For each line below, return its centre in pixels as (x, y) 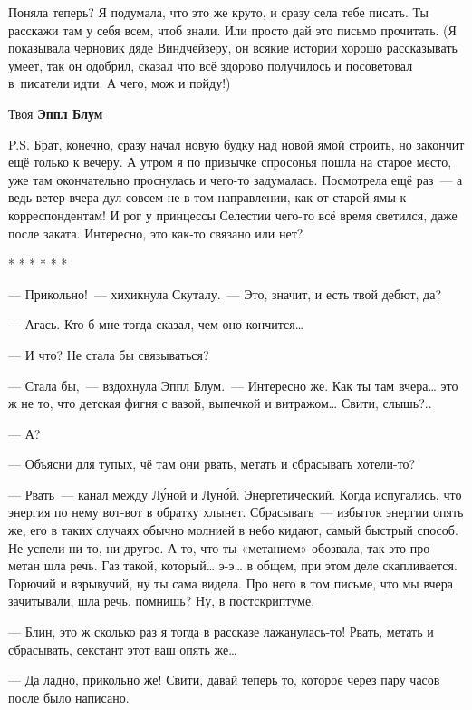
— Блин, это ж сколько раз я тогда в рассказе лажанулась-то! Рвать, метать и (221, 632)
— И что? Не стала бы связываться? (109, 354)
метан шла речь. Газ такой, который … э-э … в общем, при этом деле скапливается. (233, 565)
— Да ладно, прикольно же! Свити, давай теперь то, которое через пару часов (224, 680)
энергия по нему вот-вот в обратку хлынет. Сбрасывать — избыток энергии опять (236, 512)
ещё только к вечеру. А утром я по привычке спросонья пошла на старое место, (230, 162)
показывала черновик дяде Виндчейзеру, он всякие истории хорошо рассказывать (233, 48)
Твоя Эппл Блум (56, 113)
